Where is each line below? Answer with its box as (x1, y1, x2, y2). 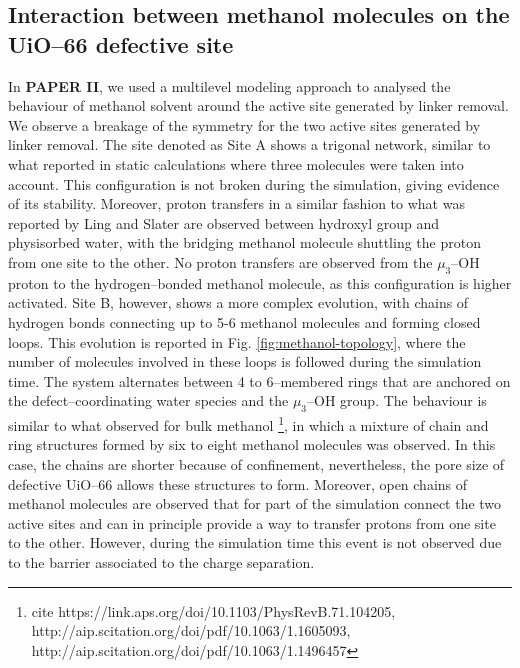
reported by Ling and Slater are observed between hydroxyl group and (8, 212, 440, 233)
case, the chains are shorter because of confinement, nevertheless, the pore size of (8, 453, 505, 474)
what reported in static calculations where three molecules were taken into (8, 153, 464, 174)
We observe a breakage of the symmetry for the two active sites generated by (8, 114, 481, 135)
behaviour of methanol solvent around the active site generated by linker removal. (8, 95, 509, 116)
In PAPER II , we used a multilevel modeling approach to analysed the (8, 75, 451, 96)
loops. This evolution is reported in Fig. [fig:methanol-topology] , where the (8, 331, 466, 352)
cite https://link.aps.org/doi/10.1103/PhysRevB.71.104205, (31, 600, 396, 621)
